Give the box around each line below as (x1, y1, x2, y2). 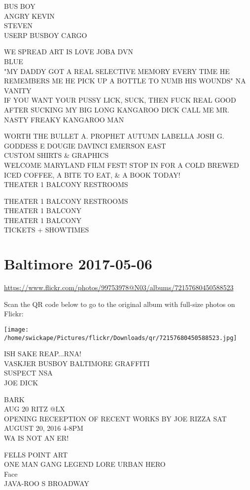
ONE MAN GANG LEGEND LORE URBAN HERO (4, 459, 166, 469)
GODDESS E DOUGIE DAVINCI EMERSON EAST (4, 140, 166, 151)
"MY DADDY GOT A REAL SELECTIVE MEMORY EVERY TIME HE (4, 66, 230, 76)
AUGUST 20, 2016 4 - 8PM (4, 423, 83, 433)
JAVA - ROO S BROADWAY (4, 478, 89, 489)
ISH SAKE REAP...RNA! (4, 348, 81, 359)
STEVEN (4, 20, 33, 31)
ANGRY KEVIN (4, 10, 55, 21)
